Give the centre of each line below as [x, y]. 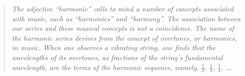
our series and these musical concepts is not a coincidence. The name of [123, 28]
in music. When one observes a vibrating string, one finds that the [114, 47]
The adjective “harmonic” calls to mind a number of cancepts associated [123, 8]
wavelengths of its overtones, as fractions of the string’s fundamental [117, 57]
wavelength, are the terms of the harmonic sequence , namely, [105, 67]
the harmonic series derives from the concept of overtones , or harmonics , [124, 38]
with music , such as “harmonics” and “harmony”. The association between [126, 18]
